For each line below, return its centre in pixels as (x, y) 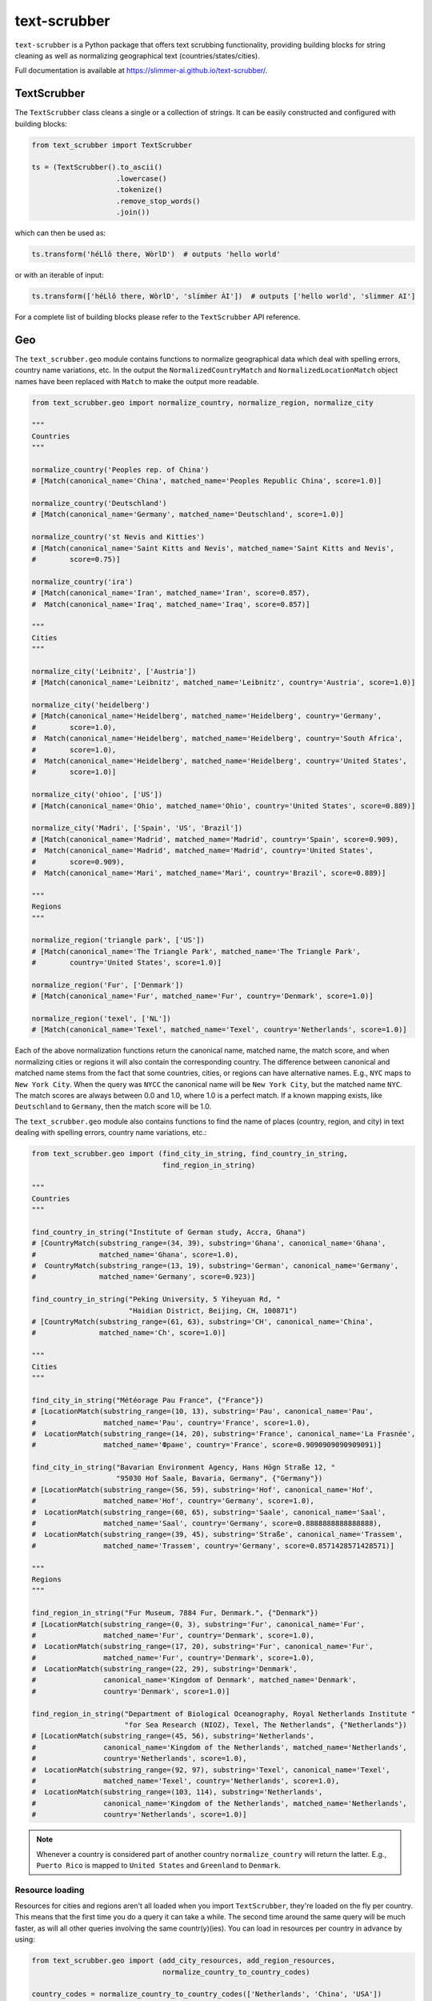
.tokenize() (140, 190)
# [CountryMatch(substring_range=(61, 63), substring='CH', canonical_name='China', (202, 1321)
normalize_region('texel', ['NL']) (101, 1019)
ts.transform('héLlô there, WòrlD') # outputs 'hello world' (156, 254)
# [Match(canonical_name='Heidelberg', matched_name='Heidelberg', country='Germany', (207, 716)
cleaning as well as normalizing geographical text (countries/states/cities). (137, 55)
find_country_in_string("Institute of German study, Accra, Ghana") (169, 1232)
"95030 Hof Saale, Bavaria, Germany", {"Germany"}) (220, 1478)
